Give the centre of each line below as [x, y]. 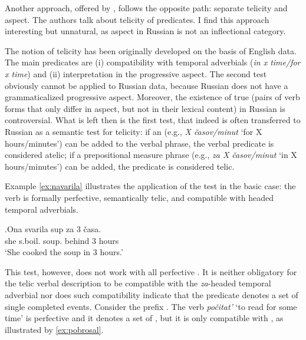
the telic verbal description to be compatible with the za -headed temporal [138, 283]
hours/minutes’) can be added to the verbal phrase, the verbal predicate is [139, 143]
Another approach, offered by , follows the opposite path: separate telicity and [146, 8]
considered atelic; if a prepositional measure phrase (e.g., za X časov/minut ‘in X [151, 155]
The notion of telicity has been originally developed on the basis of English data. [151, 50]
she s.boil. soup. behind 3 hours [62, 240]
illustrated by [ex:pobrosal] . [54, 329]
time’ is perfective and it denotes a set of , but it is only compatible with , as [144, 318]
